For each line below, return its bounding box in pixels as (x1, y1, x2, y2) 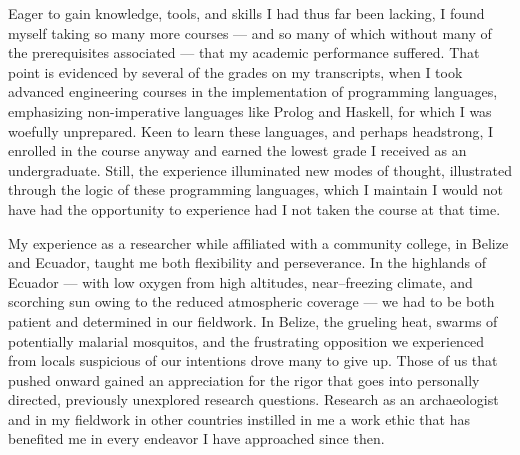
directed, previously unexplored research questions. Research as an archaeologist (8, 389, 499, 410)
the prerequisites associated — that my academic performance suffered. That (8, 42, 480, 63)
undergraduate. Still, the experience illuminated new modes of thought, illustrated (8, 159, 512, 180)
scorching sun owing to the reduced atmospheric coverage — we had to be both (8, 291, 495, 312)
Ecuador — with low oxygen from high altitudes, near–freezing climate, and (8, 271, 473, 292)
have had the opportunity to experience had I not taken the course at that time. (8, 198, 501, 219)
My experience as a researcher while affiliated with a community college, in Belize (8, 232, 509, 253)
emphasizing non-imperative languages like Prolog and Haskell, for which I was (8, 100, 492, 121)
